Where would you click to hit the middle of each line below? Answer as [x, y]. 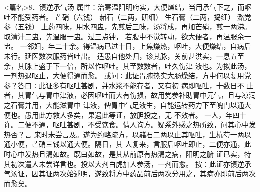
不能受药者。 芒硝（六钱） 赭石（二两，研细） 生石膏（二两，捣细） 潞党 [131, 17]
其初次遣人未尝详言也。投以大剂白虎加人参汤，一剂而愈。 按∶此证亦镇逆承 [128, 164]
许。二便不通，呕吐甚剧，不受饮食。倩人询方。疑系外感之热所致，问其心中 [126, 125]
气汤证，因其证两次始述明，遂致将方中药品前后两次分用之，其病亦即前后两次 [130, 174]
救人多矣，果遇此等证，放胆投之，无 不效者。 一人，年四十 [150, 115]
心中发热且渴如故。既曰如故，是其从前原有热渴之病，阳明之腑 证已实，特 [131, 154]
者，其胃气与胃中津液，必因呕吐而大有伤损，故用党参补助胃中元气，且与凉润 [130, 95]
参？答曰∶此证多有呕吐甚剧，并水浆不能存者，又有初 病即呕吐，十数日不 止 [129, 85]
